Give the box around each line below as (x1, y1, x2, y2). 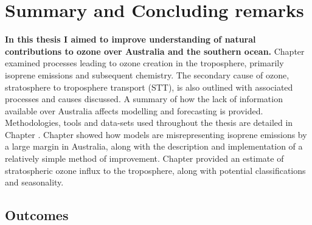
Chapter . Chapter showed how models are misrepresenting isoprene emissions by (5, 128, 307, 140)
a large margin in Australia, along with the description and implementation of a (5, 140, 303, 153)
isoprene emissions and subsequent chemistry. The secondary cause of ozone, (5, 68, 289, 81)
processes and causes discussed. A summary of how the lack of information (5, 92, 283, 105)
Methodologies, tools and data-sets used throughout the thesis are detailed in (5, 116, 293, 129)
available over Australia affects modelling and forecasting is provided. (5, 104, 263, 117)
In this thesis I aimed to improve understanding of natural (5, 33, 256, 46)
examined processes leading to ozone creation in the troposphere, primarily (5, 57, 284, 69)
